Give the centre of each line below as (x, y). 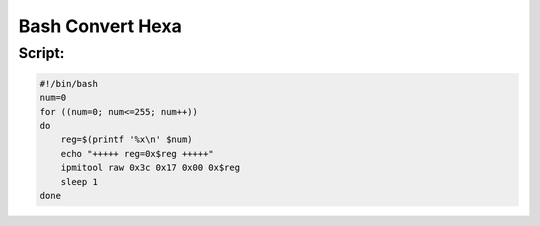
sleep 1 (79, 181)
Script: (41, 53)
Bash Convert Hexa (100, 26)
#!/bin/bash (69, 83)
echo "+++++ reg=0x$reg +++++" (137, 153)
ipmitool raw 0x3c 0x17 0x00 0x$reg (150, 168)
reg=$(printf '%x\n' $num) (127, 139)
